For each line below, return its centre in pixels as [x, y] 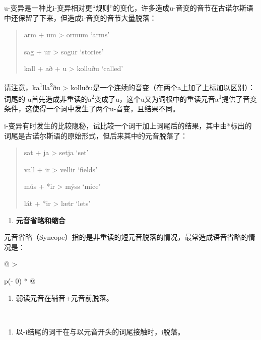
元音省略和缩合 [41, 220]
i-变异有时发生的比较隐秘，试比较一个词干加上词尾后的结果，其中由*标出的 [128, 126]
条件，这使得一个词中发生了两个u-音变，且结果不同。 [92, 109]
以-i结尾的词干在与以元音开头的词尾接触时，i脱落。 [100, 331]
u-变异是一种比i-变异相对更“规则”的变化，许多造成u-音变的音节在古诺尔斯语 [129, 8]
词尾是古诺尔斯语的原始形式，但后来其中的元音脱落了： [96, 135]
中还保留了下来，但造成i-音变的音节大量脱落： [80, 17]
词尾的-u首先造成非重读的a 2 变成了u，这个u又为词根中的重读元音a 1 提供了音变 [130, 98]
